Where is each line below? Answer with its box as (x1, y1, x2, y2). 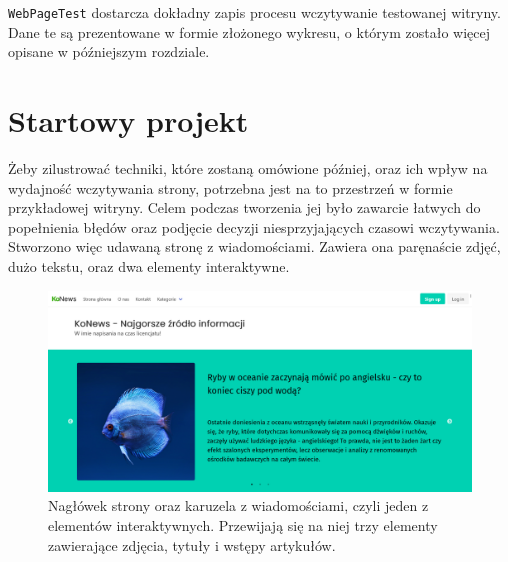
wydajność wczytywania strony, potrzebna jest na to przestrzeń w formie (8, 177, 453, 198)
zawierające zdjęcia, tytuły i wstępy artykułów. (48, 534, 336, 555)
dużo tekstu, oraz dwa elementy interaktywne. (8, 255, 290, 276)
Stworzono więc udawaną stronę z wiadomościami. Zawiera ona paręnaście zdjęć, (8, 236, 501, 257)
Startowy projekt (8, 100, 249, 141)
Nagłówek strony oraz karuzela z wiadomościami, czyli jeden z (48, 495, 429, 516)
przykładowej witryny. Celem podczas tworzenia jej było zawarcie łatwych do (8, 197, 481, 218)
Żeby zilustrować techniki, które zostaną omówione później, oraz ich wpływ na (8, 157, 488, 178)
